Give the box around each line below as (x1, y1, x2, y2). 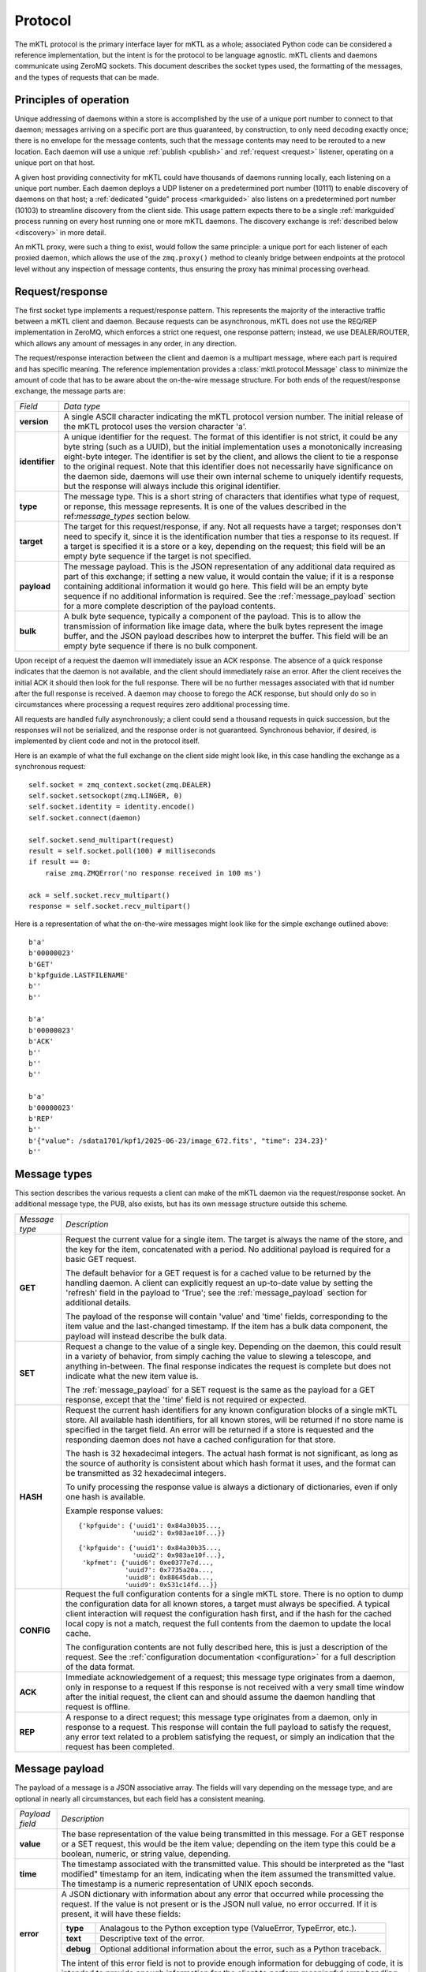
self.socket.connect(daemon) (28, 813, 141, 822)
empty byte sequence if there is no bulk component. (63, 640, 258, 651)
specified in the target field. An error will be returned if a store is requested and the (65, 1424, 374, 1435)
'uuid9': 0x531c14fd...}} (125, 1580, 219, 1589)
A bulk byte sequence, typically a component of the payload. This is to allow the (63, 611, 361, 622)
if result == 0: (28, 857, 92, 867)
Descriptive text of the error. (99, 1933, 205, 1944)
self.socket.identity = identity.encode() (28, 802, 196, 812)
